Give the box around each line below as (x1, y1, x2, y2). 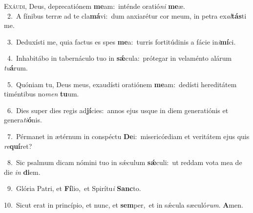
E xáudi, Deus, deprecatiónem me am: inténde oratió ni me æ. (4, 1, 185, 11)
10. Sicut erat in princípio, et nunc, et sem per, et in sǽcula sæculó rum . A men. (4, 199, 243, 210)
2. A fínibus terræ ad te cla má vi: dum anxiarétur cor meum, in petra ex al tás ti (7, 10, 247, 21)
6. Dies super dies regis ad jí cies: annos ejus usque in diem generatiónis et (7, 105, 229, 115)
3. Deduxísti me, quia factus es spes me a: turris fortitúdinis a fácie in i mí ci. (7, 36, 236, 47)
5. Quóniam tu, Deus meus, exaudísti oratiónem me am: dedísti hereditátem (7, 79, 237, 89)
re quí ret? (4, 141, 32, 151)
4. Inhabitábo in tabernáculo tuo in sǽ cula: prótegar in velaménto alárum (7, 53, 232, 63)
